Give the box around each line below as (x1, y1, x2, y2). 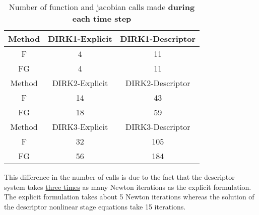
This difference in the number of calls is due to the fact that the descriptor (4, 172, 235, 182)
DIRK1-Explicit (48, 33, 112, 44)
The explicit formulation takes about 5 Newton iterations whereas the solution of (4, 191, 254, 202)
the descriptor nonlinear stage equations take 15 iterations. (4, 201, 186, 211)
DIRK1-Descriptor (120, 33, 196, 44)
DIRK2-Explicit (52, 77, 108, 89)
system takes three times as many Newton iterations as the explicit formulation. (4, 181, 251, 192)
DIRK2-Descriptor (125, 77, 190, 89)
